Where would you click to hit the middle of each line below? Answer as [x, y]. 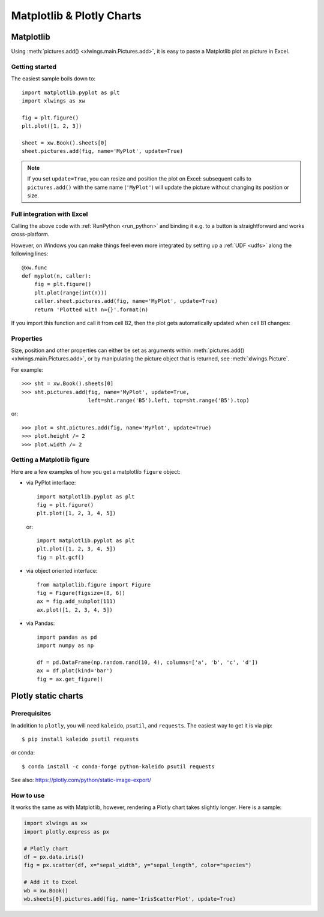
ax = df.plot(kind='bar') [75, 671]
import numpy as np [65, 645]
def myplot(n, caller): [57, 276]
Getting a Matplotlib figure [50, 460]
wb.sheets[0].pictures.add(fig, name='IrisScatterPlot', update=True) [130, 899]
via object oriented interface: [62, 571]
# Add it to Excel [51, 882]
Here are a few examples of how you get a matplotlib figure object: [96, 471]
